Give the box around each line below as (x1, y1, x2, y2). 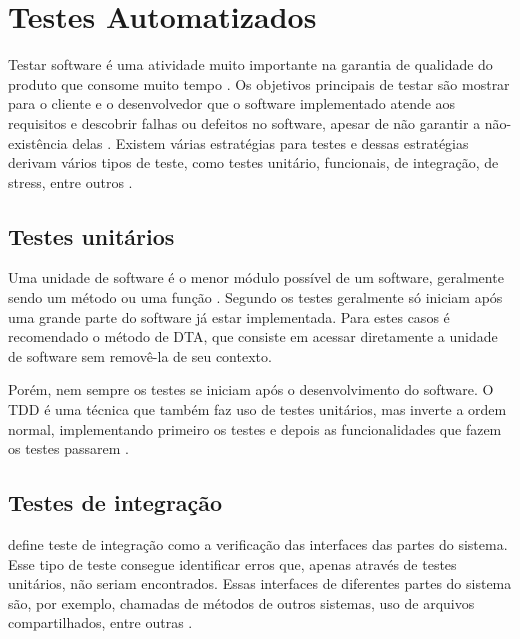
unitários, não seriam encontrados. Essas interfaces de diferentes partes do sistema (8, 573, 512, 594)
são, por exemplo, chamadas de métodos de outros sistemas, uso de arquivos (8, 592, 475, 613)
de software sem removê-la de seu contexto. (8, 345, 272, 366)
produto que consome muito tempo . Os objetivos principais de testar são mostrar (8, 73, 510, 94)
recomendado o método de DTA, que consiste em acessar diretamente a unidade (8, 326, 498, 347)
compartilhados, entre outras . (8, 612, 193, 633)
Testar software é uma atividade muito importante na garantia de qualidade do (8, 54, 493, 75)
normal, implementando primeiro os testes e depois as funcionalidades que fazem (8, 418, 502, 439)
